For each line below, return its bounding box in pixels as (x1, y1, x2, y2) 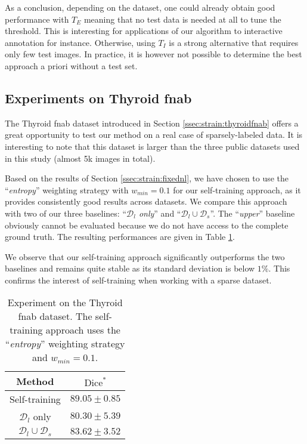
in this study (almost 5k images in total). (5, 152, 156, 164)
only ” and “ (138, 206, 181, 219)
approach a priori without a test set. (5, 59, 138, 72)
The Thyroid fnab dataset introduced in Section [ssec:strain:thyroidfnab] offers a (5, 116, 299, 129)
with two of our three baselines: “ (5, 206, 126, 219)
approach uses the (45, 323, 120, 337)
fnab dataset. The (18, 309, 92, 323)
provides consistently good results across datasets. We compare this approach (5, 195, 287, 208)
